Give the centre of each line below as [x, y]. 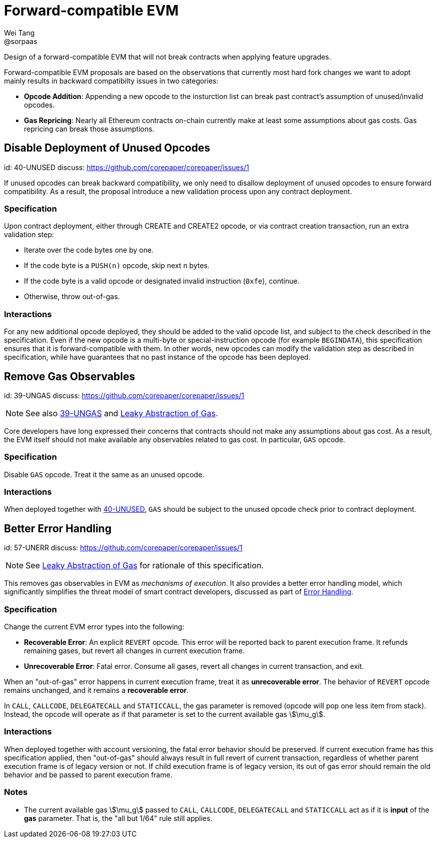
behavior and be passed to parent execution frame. [88, 774]
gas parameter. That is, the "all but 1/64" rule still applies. [118, 818]
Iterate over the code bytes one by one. [89, 250]
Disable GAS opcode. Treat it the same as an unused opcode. [104, 474]
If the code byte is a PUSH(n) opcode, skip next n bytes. [117, 266]
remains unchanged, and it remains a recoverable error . [96, 690]
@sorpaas [21, 41]
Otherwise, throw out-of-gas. [72, 297]
